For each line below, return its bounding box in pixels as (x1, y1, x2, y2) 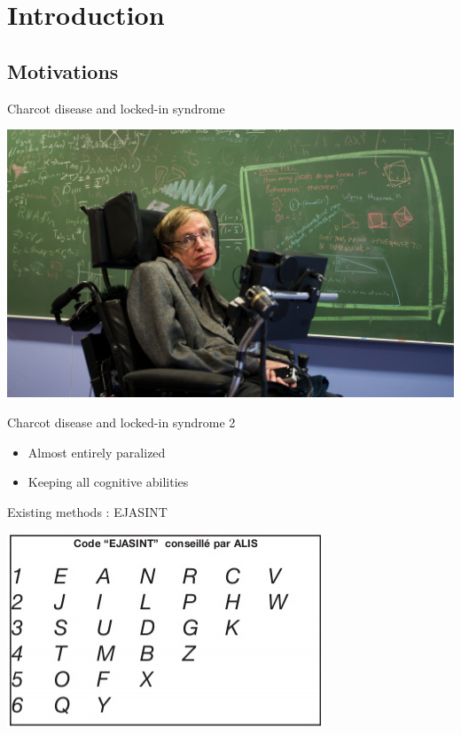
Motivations (7, 57, 119, 84)
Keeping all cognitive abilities (27, 473, 189, 491)
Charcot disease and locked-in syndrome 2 (7, 412, 236, 431)
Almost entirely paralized (27, 442, 166, 461)
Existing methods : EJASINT (7, 502, 168, 520)
